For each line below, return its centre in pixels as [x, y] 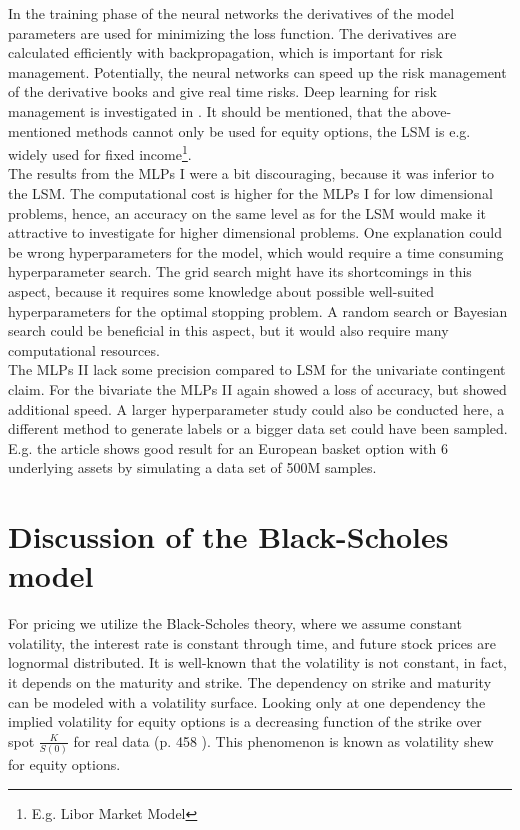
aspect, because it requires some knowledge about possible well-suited [221, 290]
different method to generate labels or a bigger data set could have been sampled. [258, 428]
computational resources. [84, 349]
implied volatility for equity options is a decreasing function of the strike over [245, 721]
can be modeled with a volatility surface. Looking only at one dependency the [247, 701]
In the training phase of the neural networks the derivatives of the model [231, 13]
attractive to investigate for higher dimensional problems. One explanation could [255, 232]
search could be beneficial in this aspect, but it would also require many [228, 330]
